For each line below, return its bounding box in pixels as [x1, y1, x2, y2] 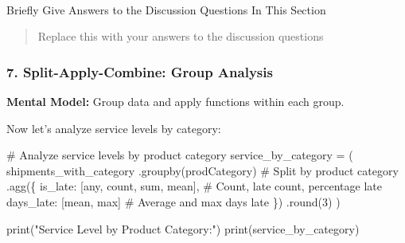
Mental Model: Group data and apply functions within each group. [6, 93, 345, 109]
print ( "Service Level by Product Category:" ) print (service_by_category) [6, 220, 360, 237]
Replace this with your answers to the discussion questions [37, 28, 324, 45]
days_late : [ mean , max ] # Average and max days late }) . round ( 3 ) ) [6, 193, 341, 210]
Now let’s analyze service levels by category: [6, 120, 221, 136]
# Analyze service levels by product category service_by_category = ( [6, 147, 353, 163]
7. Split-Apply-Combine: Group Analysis [6, 61, 273, 81]
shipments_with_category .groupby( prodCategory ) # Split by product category [6, 162, 399, 178]
